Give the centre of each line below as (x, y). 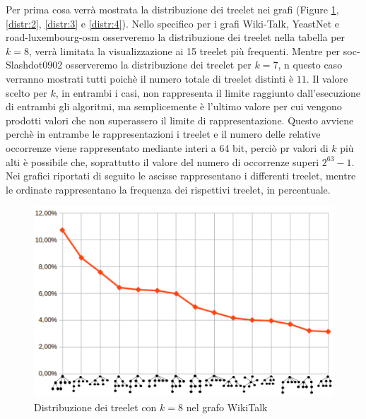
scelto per (26, 92)
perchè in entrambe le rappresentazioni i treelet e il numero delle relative (163, 134)
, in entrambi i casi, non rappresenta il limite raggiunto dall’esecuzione (208, 92)
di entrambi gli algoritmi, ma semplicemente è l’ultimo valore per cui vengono (174, 106)
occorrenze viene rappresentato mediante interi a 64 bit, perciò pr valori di (167, 147)
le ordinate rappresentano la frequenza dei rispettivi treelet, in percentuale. (168, 189)
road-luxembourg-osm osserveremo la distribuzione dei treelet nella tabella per (176, 37)
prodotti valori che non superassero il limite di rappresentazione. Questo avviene (180, 120)
